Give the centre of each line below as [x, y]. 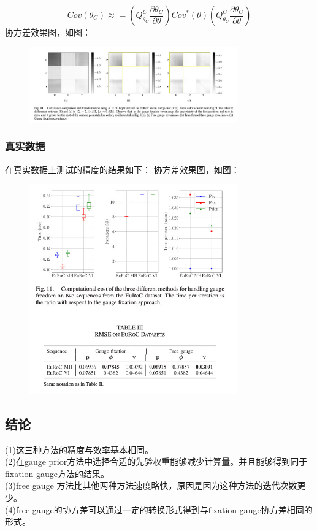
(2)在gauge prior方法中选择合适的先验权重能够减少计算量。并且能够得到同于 [156, 461]
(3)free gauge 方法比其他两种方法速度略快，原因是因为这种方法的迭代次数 [151, 485]
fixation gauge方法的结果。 [57, 473]
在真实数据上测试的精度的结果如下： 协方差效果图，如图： [122, 169]
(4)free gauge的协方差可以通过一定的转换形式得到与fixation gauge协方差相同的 [159, 509]
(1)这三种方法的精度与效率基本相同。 [79, 449]
